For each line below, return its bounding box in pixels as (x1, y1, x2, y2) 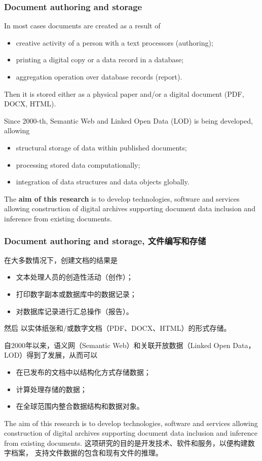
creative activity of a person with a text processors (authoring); (16, 37, 213, 48)
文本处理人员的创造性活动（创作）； (16, 272, 133, 282)
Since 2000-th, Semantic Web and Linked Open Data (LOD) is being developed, (4, 115, 253, 126)
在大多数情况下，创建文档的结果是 (4, 254, 118, 265)
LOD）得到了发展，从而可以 (4, 350, 98, 360)
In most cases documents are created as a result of (4, 20, 161, 31)
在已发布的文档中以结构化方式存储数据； (16, 366, 151, 377)
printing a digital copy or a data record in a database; (16, 54, 184, 65)
